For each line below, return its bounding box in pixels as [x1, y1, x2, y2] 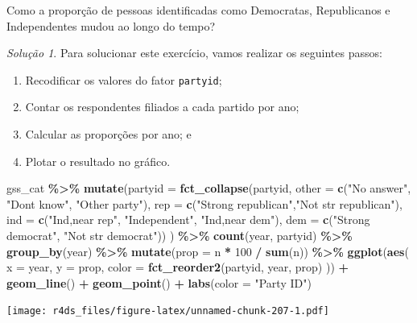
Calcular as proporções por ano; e [25, 126, 192, 143]
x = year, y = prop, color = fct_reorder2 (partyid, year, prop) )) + [6, 259, 349, 275]
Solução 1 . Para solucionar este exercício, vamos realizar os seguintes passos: [6, 44, 382, 61]
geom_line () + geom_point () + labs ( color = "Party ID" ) [6, 274, 312, 291]
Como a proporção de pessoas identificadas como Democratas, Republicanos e [6, 2, 390, 18]
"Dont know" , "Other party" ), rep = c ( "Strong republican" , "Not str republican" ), [6, 195, 403, 212]
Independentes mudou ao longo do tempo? [6, 17, 216, 34]
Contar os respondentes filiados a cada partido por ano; [25, 98, 299, 115]
